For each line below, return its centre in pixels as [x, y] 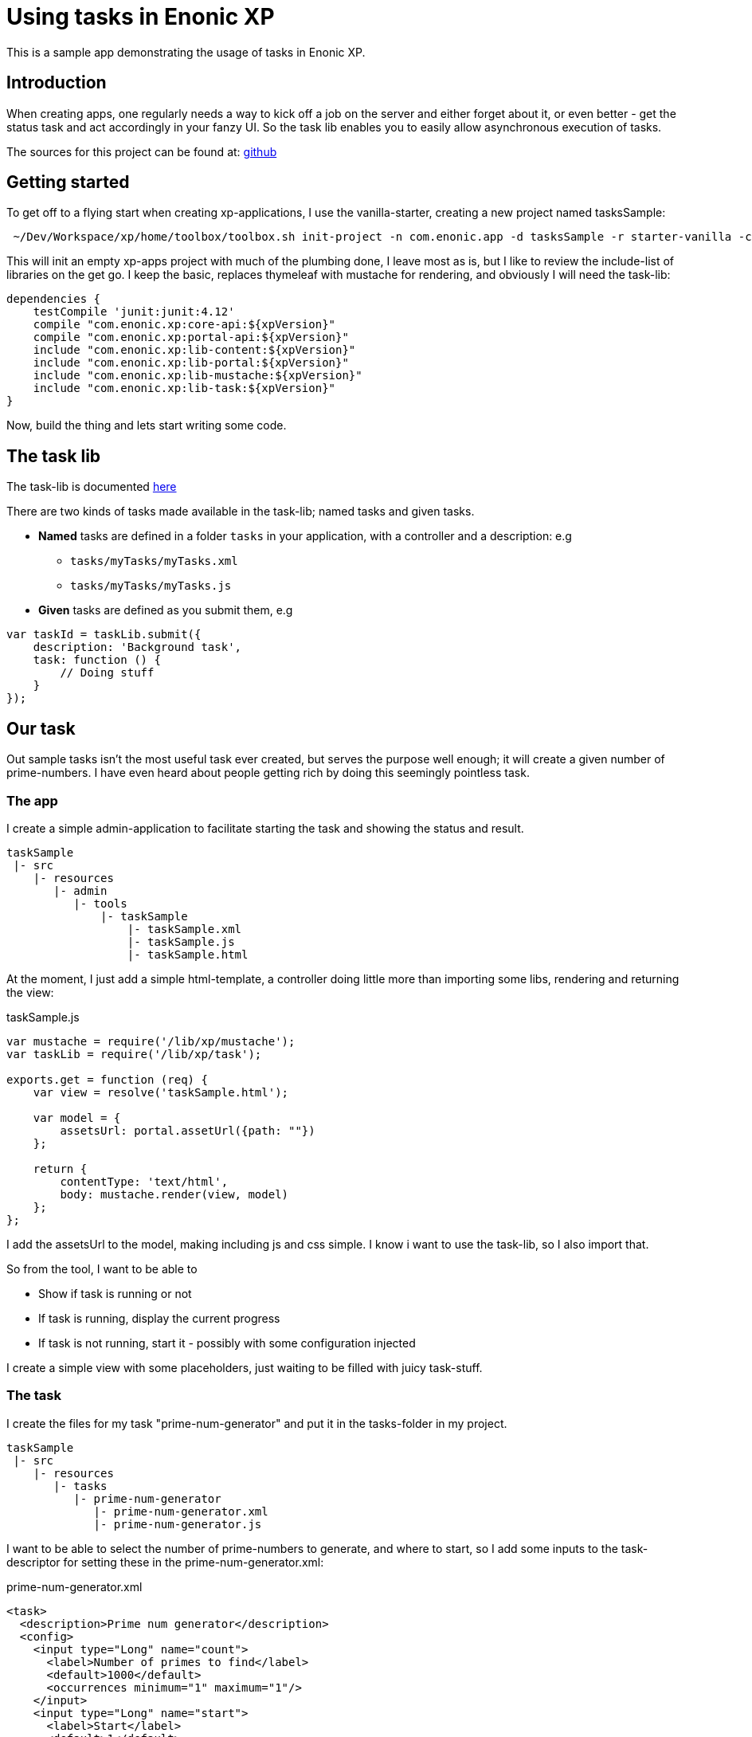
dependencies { [54, 299]
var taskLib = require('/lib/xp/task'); [134, 1054]
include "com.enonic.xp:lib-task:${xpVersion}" [184, 388]
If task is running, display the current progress [159, 1318]
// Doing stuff [107, 673]
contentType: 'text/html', [144, 1181]
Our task [41, 728]
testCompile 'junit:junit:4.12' [134, 312]
